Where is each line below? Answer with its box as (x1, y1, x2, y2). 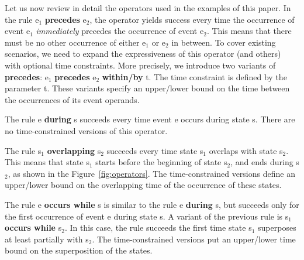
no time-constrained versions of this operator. (5, 124, 168, 136)
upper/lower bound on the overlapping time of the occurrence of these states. (5, 179, 282, 191)
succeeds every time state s (106, 144, 203, 156)
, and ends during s (230, 156, 299, 168)
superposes (258, 221, 296, 234)
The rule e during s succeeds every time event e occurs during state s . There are (5, 113, 295, 125)
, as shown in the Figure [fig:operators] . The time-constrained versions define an (8, 167, 295, 179)
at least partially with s (5, 232, 89, 245)
